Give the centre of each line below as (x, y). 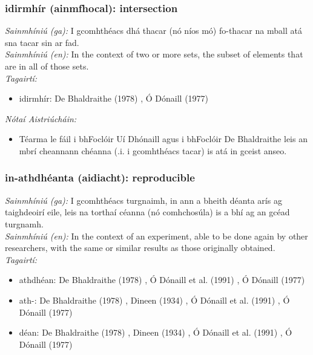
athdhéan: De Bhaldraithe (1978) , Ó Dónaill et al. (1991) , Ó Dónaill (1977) (162, 280)
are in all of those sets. (47, 66)
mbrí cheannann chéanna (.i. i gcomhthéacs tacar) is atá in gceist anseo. (153, 150)
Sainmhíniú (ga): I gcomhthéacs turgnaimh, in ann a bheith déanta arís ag (143, 200)
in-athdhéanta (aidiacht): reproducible (100, 177)
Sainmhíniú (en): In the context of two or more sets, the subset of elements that (154, 54)
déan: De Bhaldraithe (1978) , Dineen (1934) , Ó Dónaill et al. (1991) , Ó (156, 332)
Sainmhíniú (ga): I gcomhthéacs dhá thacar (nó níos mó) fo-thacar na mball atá (153, 31)
